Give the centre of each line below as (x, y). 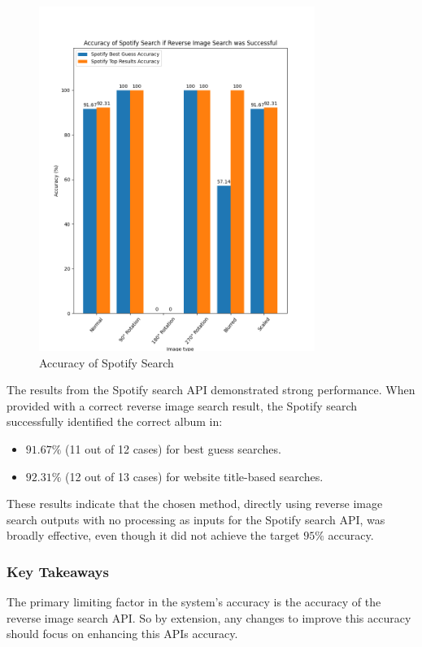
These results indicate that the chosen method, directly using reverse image (195, 504)
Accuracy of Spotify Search (107, 362)
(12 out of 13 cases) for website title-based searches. (194, 476)
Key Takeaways (58, 571)
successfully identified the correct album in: (115, 421)
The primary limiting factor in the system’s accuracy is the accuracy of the (194, 602)
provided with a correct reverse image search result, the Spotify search (182, 405)
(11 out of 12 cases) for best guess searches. (173, 448)
